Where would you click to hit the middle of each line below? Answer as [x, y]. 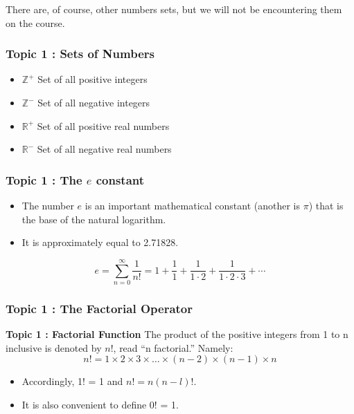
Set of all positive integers [92, 79]
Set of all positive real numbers [103, 125]
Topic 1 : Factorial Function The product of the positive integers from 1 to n [177, 334]
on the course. [35, 22]
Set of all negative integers [94, 102]
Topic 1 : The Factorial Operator [99, 308]
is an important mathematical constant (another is [193, 205]
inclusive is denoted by [54, 347]
